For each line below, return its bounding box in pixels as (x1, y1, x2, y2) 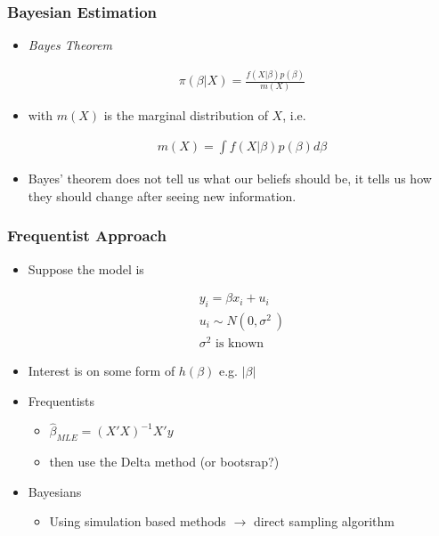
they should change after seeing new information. (28, 186, 297, 205)
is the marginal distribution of (103, 106, 268, 125)
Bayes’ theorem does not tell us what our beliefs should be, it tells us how (28, 169, 432, 188)
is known (215, 337, 264, 351)
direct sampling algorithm (253, 512, 394, 531)
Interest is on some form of (28, 361, 175, 380)
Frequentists (28, 391, 95, 410)
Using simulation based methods (49, 512, 226, 531)
